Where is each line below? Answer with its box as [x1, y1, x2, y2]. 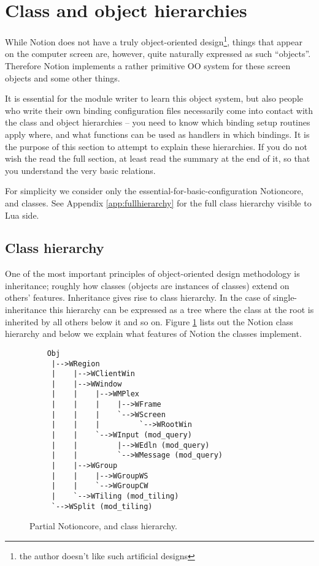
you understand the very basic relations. [5, 164, 156, 176]
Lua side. [5, 208, 39, 221]
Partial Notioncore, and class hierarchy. [29, 519, 177, 532]
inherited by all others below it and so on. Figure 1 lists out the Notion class [5, 315, 293, 328]
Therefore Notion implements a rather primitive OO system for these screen [5, 59, 291, 72]
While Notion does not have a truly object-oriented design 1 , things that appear [5, 34, 302, 48]
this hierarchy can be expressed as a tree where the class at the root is [49, 303, 314, 316]
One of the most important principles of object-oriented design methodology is [5, 267, 300, 280]
